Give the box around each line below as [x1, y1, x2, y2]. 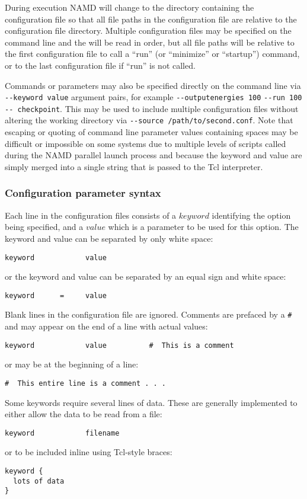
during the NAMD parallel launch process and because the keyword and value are [5, 149, 302, 161]
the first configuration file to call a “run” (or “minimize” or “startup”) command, [5, 47, 300, 60]
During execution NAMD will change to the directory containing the [5, 1, 254, 13]
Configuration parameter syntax [5, 185, 161, 200]
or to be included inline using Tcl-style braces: [5, 446, 172, 458]
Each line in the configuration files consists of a [5, 209, 177, 221]
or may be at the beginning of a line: [5, 358, 139, 370]
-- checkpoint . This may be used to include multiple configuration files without [5, 102, 299, 114]
